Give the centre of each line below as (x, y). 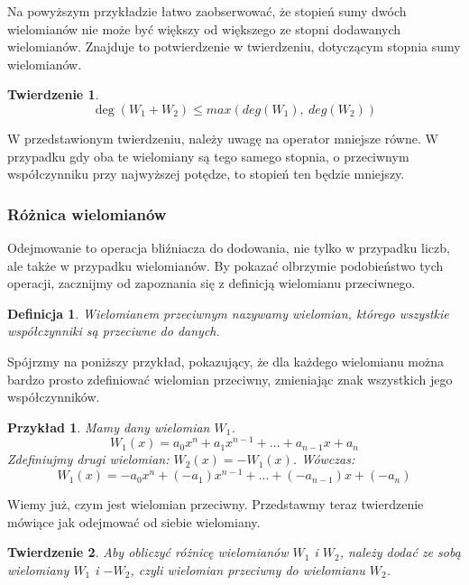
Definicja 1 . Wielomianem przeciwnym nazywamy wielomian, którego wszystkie (228, 313)
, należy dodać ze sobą (400, 552)
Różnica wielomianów (87, 214)
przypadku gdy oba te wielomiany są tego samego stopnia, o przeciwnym (208, 156)
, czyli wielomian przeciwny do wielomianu (248, 569)
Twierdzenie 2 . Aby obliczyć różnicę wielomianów (148, 552)
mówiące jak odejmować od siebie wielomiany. (134, 521)
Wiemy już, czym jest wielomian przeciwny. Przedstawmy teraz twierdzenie (216, 504)
